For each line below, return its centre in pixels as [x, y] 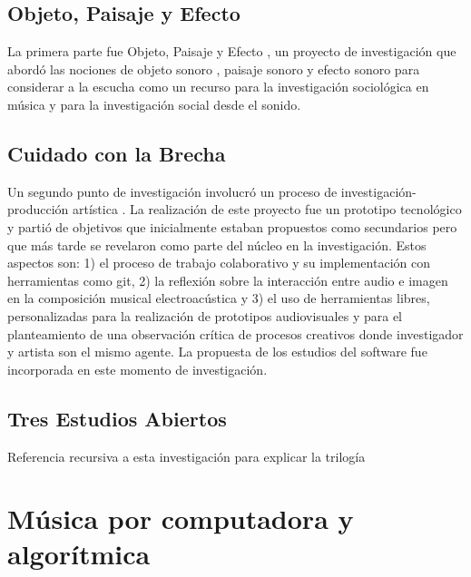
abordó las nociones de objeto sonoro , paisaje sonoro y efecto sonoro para [214, 68]
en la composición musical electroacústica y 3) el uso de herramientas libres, [219, 298]
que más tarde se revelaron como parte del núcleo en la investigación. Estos [217, 244]
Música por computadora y [181, 518]
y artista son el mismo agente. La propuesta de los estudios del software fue [217, 352]
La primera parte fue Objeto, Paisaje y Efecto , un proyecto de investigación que [232, 51]
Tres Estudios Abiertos [117, 418]
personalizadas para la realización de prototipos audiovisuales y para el [205, 315]
